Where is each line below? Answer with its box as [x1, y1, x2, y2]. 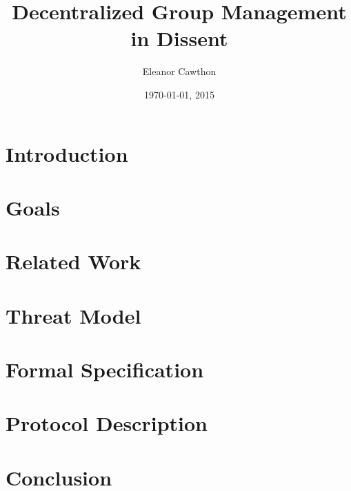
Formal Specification [6, 355, 204, 383]
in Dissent [130, 24, 228, 52]
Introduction [6, 139, 128, 167]
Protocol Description [6, 409, 208, 437]
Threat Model [6, 301, 141, 329]
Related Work [6, 247, 141, 275]
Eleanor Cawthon [142, 64, 217, 79]
